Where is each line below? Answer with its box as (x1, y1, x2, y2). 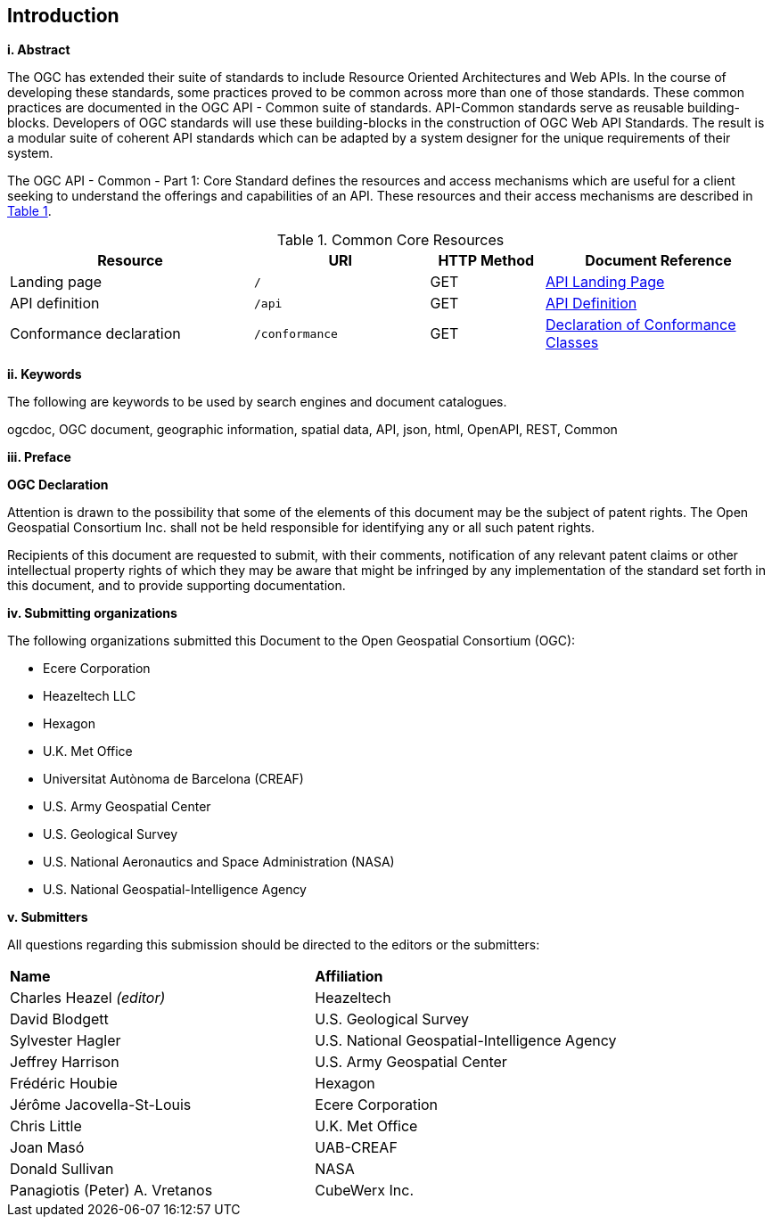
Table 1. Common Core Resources (276, 231, 505, 250)
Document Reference (585, 251, 732, 270)
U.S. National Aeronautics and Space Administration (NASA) (43, 854, 395, 870)
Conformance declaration (10, 324, 181, 343)
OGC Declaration (7, 477, 109, 493)
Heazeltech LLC (43, 688, 136, 704)
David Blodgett (10, 1010, 109, 1029)
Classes (546, 333, 599, 352)
